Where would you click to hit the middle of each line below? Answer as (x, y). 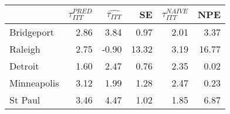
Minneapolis (34, 83)
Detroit (24, 66)
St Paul (25, 100)
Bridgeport (32, 32)
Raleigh (25, 49)
